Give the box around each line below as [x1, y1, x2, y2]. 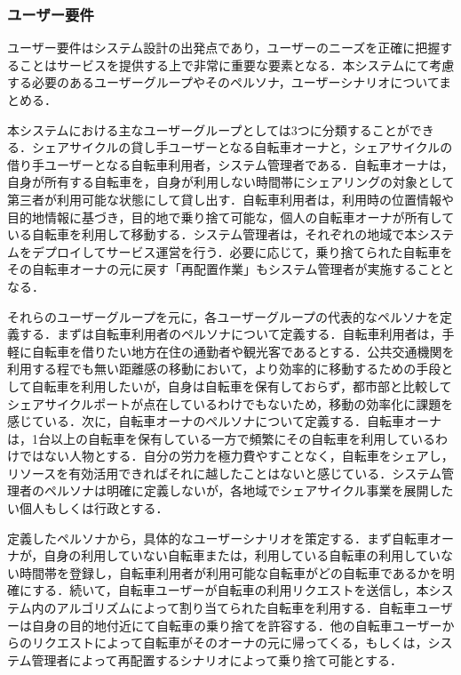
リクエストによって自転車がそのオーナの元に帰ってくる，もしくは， [31, 633, 428, 652]
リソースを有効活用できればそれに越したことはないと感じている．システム [7, 463, 441, 482]
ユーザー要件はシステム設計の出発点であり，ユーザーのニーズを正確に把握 [7, 38, 441, 57]
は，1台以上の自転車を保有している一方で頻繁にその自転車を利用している [7, 429, 435, 447]
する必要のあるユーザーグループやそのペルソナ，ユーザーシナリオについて [7, 73, 440, 92]
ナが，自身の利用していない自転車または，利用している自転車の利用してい [7, 546, 441, 565]
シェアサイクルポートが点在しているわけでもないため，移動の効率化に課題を [7, 394, 454, 413]
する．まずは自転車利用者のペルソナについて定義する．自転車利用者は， [19, 325, 442, 343]
